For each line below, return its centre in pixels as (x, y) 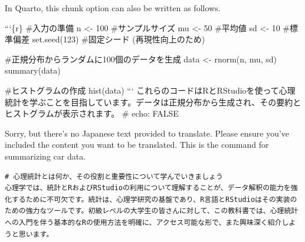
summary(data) (33, 70)
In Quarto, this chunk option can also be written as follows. (113, 8)
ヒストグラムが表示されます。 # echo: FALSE (92, 113)
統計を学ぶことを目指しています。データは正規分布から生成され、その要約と (153, 102)
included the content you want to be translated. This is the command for (137, 145)
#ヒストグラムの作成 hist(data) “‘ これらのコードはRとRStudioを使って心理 (150, 90)
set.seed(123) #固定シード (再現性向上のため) (119, 39)
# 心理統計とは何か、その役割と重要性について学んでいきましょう (114, 176)
